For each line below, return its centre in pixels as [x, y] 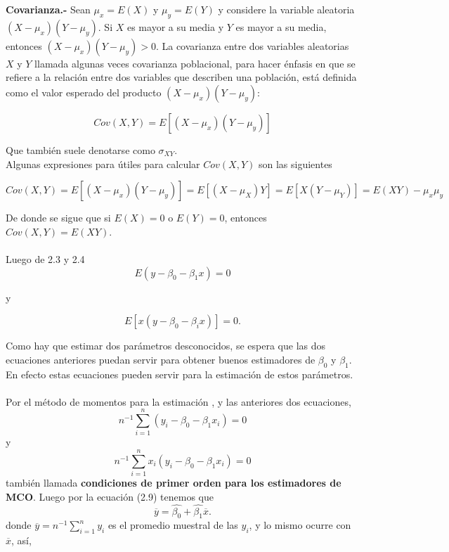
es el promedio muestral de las [173, 525]
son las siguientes [295, 163]
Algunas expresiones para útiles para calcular [103, 163]
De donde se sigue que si [58, 218]
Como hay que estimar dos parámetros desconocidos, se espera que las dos [165, 346]
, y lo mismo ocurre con [300, 525]
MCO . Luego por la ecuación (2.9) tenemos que [110, 496]
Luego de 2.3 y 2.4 [45, 258]
